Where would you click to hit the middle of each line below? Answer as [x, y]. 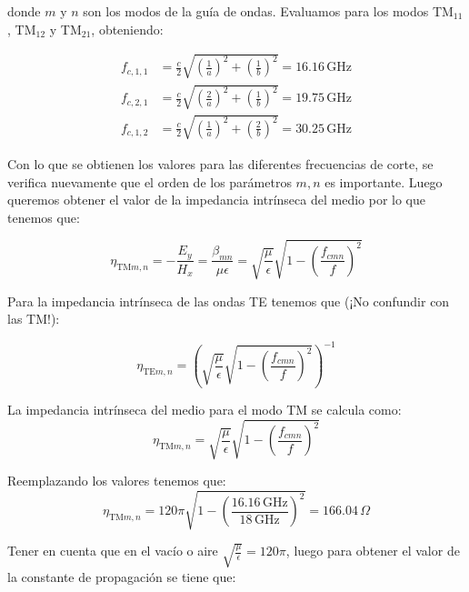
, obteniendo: [127, 29]
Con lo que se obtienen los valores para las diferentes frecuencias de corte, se [220, 163]
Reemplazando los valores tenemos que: [117, 481]
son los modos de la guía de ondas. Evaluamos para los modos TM [268, 11]
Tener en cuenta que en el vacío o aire [113, 551]
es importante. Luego [384, 181]
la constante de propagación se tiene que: [122, 576]
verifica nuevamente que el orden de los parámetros [150, 181]
